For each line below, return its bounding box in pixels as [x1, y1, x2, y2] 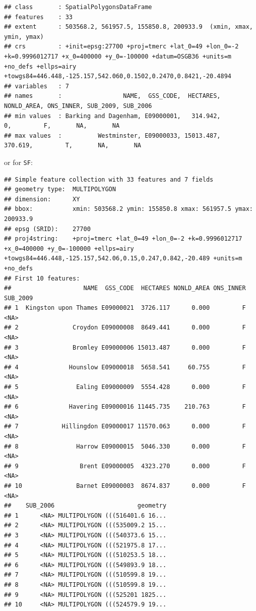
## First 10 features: [4, 274, 80, 282]
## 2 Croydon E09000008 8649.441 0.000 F [4, 324, 246, 331]
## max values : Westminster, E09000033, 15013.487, [4, 132, 221, 139]
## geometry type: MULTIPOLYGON [4, 186, 116, 193]
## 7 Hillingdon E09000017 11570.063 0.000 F [4, 423, 246, 430]
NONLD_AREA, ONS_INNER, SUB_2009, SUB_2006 [4, 102, 152, 109]
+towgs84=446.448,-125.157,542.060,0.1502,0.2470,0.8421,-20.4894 [4, 73, 232, 80]
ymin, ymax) [4, 33, 44, 40]
